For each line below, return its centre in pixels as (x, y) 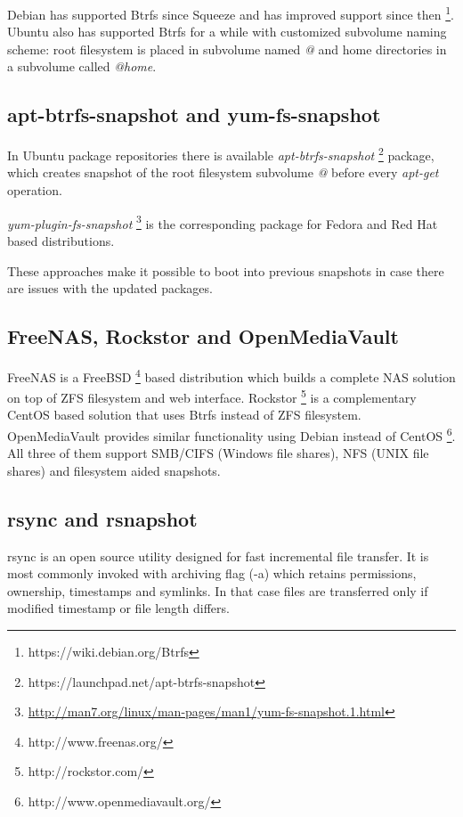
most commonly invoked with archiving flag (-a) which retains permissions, (212, 573)
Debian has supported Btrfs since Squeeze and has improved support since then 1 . (231, 13)
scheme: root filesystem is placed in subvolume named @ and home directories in (227, 49)
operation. (35, 190)
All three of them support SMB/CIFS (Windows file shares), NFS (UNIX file (218, 453)
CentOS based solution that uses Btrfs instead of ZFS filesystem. (184, 415)
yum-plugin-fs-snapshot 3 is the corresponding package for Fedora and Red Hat (223, 222)
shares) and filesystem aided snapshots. (114, 470)
